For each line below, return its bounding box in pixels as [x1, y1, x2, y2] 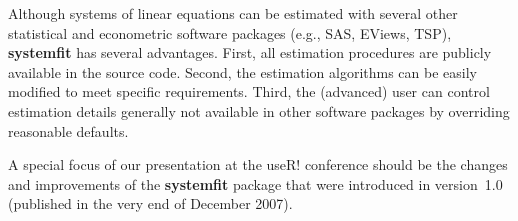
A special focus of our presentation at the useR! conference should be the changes [8, 154, 508, 175]
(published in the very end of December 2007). [8, 193, 293, 214]
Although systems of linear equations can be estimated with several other [8, 3, 458, 23]
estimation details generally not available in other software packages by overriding [8, 100, 510, 121]
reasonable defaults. [8, 120, 129, 141]
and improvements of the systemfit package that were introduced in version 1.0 [8, 173, 503, 194]
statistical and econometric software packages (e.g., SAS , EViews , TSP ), [8, 22, 452, 43]
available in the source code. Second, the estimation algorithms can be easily [8, 61, 477, 82]
